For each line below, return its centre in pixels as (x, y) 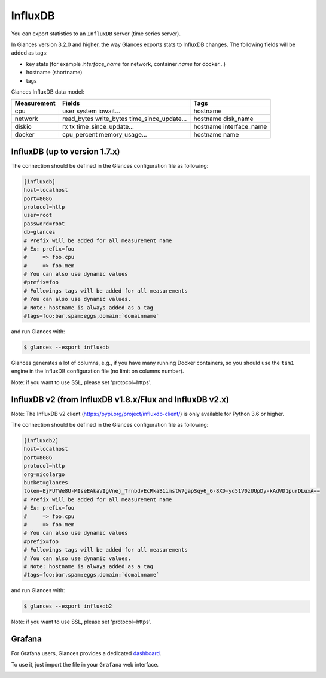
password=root (44, 224)
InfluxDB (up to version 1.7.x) (65, 151)
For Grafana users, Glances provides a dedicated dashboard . (86, 653)
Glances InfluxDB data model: (48, 91)
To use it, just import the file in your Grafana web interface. (85, 664)
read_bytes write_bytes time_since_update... (124, 119)
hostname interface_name (230, 127)
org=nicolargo (44, 474)
